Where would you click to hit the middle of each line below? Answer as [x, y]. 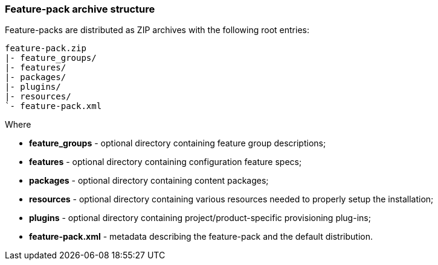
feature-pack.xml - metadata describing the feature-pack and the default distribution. [201, 237]
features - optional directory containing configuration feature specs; [166, 162]
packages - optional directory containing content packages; [149, 181]
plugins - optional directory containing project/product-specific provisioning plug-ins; [200, 218]
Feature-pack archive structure [80, 9]
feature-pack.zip [46, 48]
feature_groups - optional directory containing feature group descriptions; [178, 143]
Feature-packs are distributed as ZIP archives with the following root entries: [157, 30]
